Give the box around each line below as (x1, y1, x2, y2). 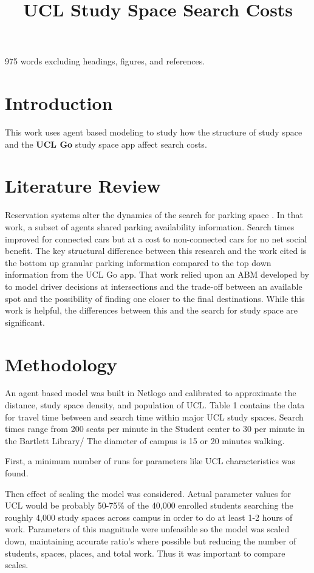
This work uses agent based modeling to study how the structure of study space (5, 126, 302, 139)
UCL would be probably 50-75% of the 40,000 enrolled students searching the (5, 499, 293, 512)
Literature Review (5, 173, 161, 198)
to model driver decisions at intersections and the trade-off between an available (5, 280, 302, 292)
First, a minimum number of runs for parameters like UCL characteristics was (5, 455, 295, 467)
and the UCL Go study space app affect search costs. (5, 137, 207, 150)
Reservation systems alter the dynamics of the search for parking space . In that (5, 208, 303, 221)
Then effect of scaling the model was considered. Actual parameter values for (5, 487, 291, 499)
